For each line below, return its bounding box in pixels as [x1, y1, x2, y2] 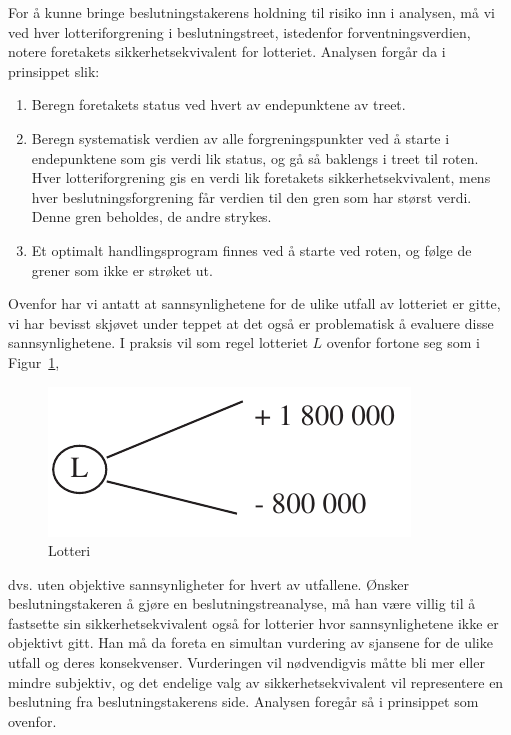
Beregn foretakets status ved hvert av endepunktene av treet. [31, 94, 406, 115]
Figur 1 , [8, 351, 60, 372]
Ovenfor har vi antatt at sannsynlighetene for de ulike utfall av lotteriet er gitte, [8, 293, 501, 314]
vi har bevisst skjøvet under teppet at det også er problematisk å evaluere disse [8, 312, 494, 333]
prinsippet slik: [8, 60, 100, 81]
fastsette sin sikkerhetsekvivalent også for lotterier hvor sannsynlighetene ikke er [8, 612, 499, 633]
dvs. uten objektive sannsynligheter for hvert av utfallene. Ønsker [8, 573, 410, 594]
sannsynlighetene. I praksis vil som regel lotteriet [8, 332, 308, 353]
